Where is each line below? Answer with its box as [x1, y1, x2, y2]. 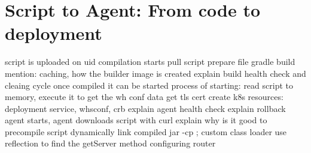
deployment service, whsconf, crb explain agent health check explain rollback [5, 102, 286, 114]
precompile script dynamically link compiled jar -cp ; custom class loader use [5, 125, 287, 138]
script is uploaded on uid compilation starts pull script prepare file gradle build [5, 55, 295, 68]
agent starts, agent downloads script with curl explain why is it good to [5, 114, 267, 126]
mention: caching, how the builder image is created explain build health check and [5, 67, 306, 79]
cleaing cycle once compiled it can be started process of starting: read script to [5, 79, 293, 91]
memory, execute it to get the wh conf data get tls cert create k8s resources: [5, 90, 283, 103]
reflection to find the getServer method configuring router [5, 137, 216, 149]
